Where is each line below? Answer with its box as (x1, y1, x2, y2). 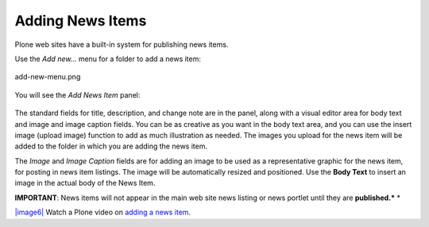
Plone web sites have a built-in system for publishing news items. (14, 40, 229, 49)
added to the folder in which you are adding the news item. (14, 141, 208, 151)
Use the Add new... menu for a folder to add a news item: (14, 54, 202, 63)
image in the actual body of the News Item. (14, 179, 156, 188)
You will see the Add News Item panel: (14, 90, 141, 99)
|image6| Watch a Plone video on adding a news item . (14, 207, 191, 217)
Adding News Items (14, 12, 147, 29)
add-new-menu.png (14, 72, 81, 82)
